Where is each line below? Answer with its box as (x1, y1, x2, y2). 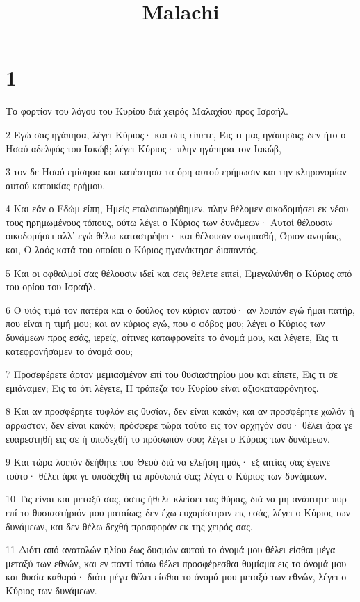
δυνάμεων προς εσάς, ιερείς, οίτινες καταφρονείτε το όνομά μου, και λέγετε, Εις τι (6, 330, 338, 344)
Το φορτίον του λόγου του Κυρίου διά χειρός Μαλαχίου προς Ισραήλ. (6, 104, 288, 118)
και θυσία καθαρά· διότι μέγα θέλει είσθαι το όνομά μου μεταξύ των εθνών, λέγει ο (6, 569, 347, 584)
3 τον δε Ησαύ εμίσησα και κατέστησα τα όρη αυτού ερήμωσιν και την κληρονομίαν (6, 164, 347, 179)
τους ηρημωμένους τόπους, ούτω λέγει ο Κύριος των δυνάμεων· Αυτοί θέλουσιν (6, 214, 333, 229)
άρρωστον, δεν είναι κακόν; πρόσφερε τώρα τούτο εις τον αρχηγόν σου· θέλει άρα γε (6, 418, 352, 431)
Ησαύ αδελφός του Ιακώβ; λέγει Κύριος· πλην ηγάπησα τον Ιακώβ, (6, 141, 281, 155)
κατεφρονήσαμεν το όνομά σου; (6, 343, 133, 358)
